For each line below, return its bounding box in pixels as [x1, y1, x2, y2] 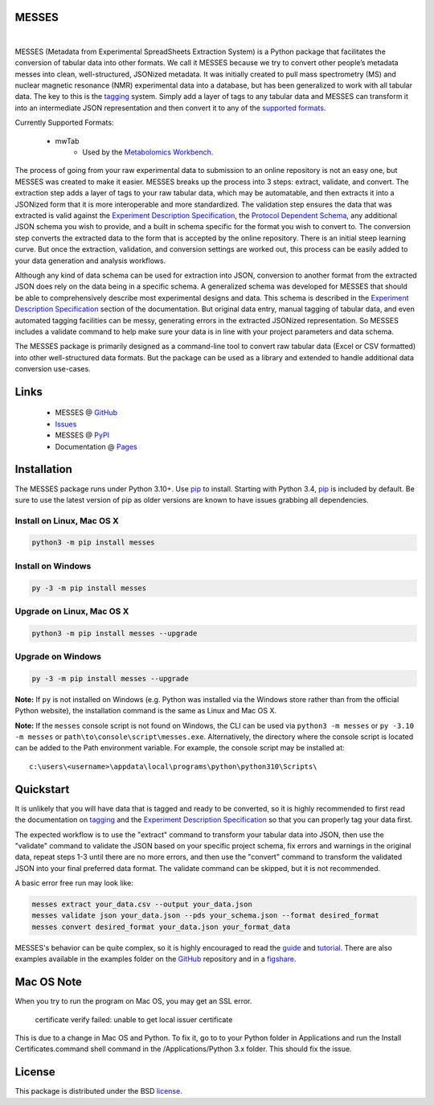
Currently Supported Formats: [14, 117, 114, 128]
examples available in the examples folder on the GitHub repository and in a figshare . [14, 954, 297, 964]
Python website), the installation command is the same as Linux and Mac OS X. [14, 706, 277, 716]
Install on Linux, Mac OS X [14, 515, 120, 526]
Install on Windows [14, 560, 92, 571]
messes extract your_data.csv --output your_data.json [31, 900, 252, 909]
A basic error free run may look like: [14, 878, 134, 888]
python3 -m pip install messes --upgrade [31, 628, 198, 638]
